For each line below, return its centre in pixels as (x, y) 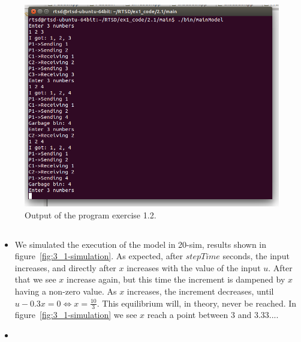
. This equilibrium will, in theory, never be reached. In (197, 303)
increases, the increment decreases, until (200, 291)
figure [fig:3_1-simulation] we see (76, 315)
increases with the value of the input (194, 267)
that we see (35, 279)
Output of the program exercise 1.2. (91, 214)
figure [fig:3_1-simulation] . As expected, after (99, 256)
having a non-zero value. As (66, 291)
